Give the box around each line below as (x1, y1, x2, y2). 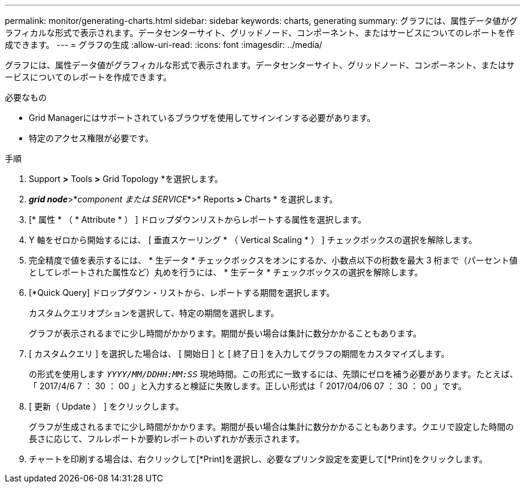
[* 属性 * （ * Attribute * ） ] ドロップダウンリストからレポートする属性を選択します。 (29, 214, 367, 225)
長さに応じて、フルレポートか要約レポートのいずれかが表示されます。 (29, 434, 304, 444)
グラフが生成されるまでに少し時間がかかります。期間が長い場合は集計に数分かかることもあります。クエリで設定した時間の (29, 422, 514, 432)
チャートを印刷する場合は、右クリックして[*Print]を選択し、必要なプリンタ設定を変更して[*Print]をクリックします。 (29, 454, 488, 464)
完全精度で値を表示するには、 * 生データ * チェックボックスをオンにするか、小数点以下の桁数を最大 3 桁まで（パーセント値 (29, 255, 518, 265)
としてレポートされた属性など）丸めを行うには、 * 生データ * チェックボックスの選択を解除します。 (29, 267, 423, 277)
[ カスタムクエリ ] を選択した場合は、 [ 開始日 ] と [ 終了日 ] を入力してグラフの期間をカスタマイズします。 (29, 348, 449, 359)
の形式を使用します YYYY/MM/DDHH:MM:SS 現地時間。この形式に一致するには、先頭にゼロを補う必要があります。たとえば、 (29, 369, 518, 379)
